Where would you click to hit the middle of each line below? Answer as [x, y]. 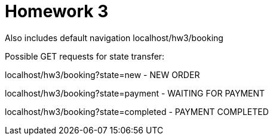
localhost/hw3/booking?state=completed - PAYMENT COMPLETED [137, 111]
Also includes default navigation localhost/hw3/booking [114, 38]
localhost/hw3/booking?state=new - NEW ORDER [102, 74]
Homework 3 [57, 11]
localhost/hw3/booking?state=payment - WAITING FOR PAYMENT [135, 93]
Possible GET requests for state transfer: [85, 56]
